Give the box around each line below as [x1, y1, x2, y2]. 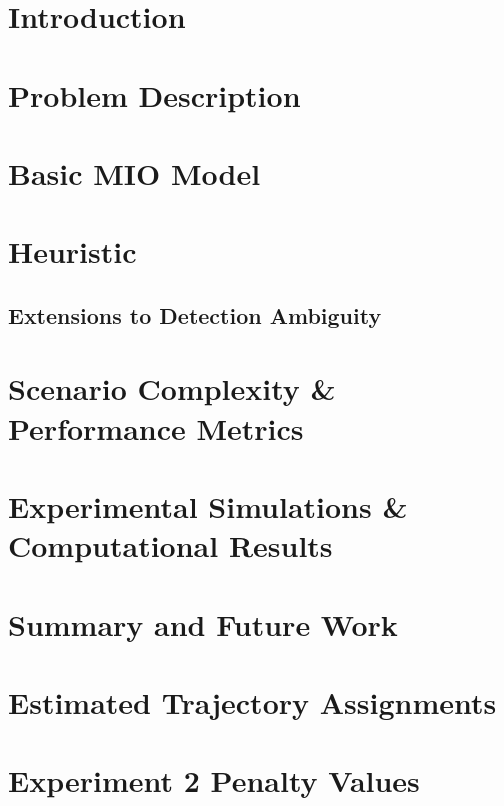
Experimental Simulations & [8, 486, 408, 527]
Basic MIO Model [8, 152, 261, 193]
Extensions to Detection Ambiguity [8, 299, 382, 330]
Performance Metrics [8, 407, 304, 448]
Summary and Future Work [8, 603, 398, 644]
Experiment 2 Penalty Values [8, 760, 420, 801]
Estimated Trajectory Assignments [8, 681, 497, 722]
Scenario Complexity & [8, 368, 336, 409]
